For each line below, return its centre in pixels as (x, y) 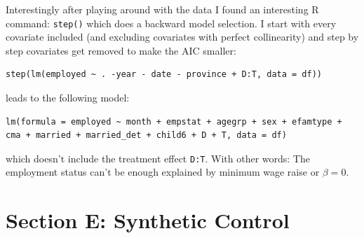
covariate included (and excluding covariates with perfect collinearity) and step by (182, 37)
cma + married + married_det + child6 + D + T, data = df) (146, 135)
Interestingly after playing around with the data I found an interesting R (162, 9)
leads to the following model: (68, 98)
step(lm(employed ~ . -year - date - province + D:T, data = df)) (164, 75)
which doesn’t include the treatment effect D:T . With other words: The (158, 158)
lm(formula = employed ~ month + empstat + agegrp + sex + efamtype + (174, 121)
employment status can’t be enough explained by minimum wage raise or (163, 172)
